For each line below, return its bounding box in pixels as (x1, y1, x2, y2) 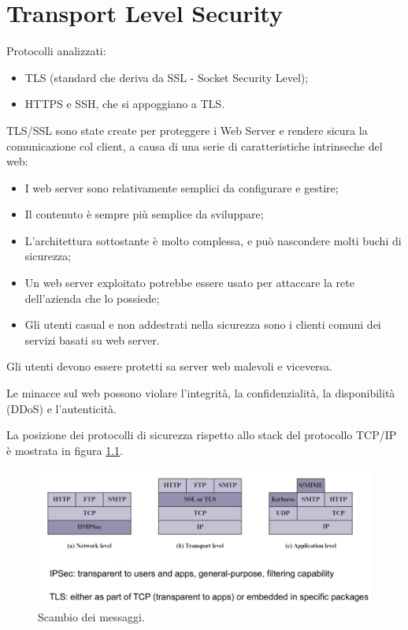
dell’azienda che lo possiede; (24, 289, 160, 306)
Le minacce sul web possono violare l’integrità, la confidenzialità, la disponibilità (6, 385, 395, 401)
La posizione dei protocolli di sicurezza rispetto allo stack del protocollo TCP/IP (6, 427, 397, 443)
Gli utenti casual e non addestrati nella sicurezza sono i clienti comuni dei (24, 316, 381, 333)
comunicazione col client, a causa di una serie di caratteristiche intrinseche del (6, 137, 383, 154)
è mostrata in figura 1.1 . (6, 442, 123, 458)
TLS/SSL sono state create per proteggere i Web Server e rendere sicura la (6, 121, 368, 138)
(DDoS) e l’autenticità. (6, 400, 117, 416)
